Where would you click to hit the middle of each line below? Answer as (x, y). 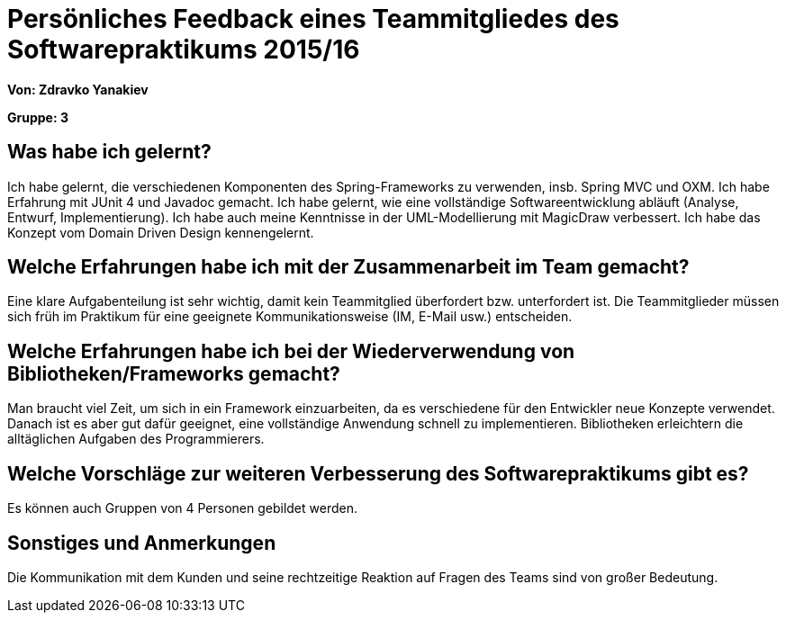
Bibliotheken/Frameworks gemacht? (174, 373)
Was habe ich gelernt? (109, 152)
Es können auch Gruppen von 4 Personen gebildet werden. (182, 508)
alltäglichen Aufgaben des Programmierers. (136, 439)
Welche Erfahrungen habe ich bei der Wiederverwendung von (291, 351)
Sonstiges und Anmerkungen (142, 543)
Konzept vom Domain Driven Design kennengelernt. (161, 232)
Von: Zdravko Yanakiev (78, 89)
